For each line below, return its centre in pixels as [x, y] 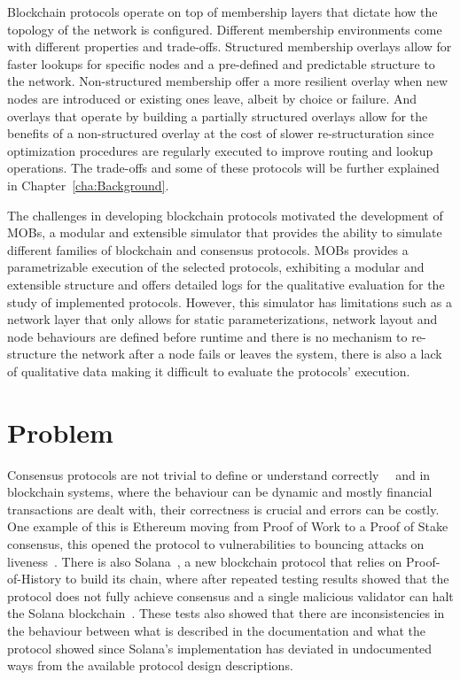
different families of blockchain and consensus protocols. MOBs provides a [208, 249]
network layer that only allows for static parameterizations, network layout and [222, 319]
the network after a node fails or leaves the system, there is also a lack [251, 354]
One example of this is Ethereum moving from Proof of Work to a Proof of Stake [228, 526]
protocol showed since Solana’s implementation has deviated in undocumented [220, 648]
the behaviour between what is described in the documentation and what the [216, 630]
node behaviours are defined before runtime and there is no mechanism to [207, 336]
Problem [60, 432]
